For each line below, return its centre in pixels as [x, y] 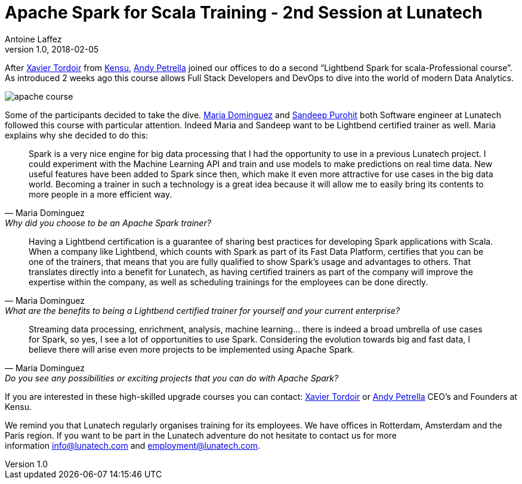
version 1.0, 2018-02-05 [52, 49]
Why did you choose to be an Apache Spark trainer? [108, 223]
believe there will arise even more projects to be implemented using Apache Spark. [192, 349]
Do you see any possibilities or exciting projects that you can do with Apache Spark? [172, 378]
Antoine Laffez [33, 39]
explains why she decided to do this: [77, 135]
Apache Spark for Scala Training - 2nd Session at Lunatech [244, 13]
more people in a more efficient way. [101, 194]
